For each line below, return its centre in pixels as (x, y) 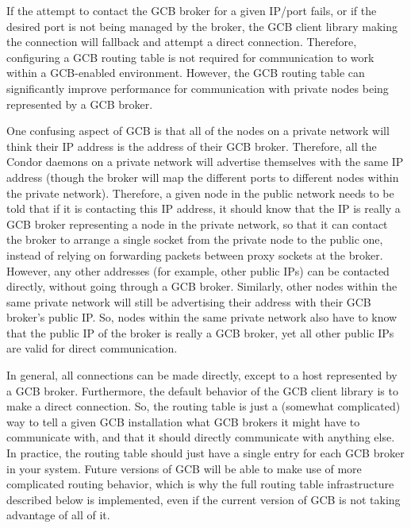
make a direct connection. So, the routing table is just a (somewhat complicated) (204, 406)
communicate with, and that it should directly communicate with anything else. (201, 437)
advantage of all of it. (58, 515)
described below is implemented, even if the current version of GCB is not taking (204, 499)
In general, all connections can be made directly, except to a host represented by (202, 375)
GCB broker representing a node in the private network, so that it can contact (197, 224)
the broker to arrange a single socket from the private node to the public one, (195, 239)
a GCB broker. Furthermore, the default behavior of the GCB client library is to (202, 390)
